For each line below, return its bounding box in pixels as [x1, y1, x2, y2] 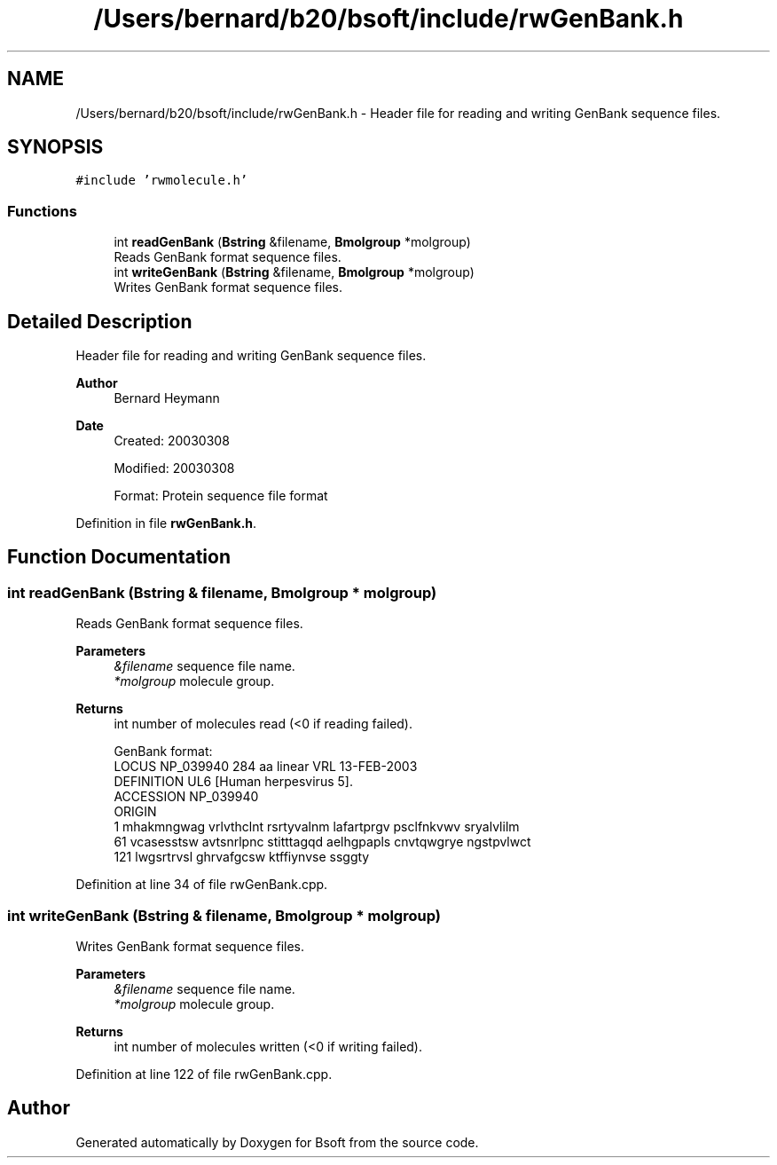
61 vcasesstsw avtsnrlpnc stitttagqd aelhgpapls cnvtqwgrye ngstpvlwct [114, 834, 531, 850]
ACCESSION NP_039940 [114, 789, 259, 805]
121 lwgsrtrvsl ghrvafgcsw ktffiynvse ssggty [114, 849, 370, 865]
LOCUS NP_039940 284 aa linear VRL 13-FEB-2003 [114, 759, 418, 775]
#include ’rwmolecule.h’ [75, 173, 248, 188]
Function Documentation [7, 546, 231, 569]
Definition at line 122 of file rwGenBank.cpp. [75, 1067, 333, 1082]
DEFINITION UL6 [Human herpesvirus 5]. [114, 774, 353, 790]
